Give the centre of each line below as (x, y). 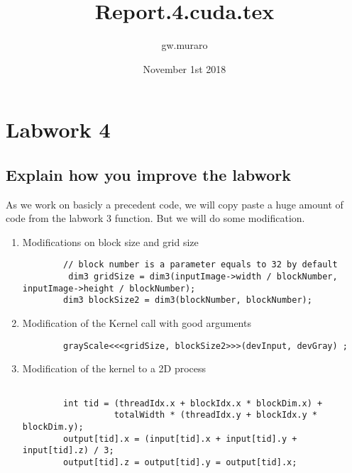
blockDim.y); (53, 427)
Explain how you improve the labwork (149, 174)
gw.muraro (185, 45)
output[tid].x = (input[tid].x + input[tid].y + (180, 439)
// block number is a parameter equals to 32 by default (200, 265)
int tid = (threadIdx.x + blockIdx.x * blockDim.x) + (193, 403)
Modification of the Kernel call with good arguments (137, 323)
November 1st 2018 (185, 68)
